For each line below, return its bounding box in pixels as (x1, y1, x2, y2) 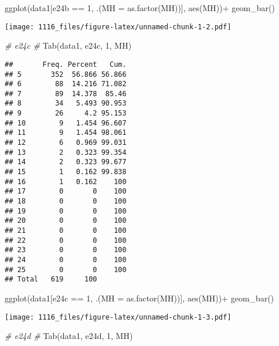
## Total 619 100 (5, 275, 97, 284)
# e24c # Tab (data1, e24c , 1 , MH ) (5, 39, 132, 52)
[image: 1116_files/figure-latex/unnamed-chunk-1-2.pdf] (5, 22, 232, 31)
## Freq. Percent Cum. (5, 60, 127, 69)
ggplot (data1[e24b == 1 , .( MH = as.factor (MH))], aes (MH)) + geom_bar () (5, 2, 275, 13)
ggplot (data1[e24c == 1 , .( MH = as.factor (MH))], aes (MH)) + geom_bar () (5, 291, 274, 304)
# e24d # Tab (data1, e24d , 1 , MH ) (5, 330, 133, 342)
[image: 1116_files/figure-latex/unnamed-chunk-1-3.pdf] (5, 313, 232, 321)
